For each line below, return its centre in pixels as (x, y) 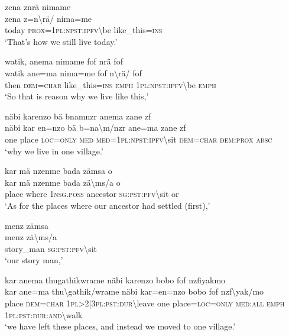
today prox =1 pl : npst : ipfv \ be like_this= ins (84, 30)
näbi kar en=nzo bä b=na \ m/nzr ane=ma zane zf (95, 127)
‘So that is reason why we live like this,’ (77, 96)
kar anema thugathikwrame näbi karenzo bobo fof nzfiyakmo (115, 280)
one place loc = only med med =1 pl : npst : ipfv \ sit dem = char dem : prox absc (139, 139)
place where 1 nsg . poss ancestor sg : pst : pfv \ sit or (92, 194)
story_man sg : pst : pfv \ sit (51, 248)
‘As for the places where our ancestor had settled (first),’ (108, 205)
